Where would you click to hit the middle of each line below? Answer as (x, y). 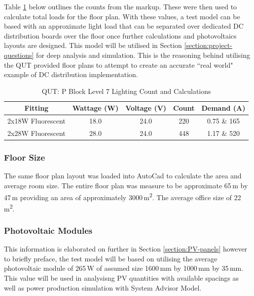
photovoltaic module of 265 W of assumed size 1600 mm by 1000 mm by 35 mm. (124, 268)
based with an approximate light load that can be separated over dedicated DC (124, 26)
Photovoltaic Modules (48, 230)
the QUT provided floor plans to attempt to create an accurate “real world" (119, 64)
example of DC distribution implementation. (71, 74)
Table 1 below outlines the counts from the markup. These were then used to (121, 6)
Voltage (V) (146, 108)
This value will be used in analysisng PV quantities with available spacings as (122, 278)
